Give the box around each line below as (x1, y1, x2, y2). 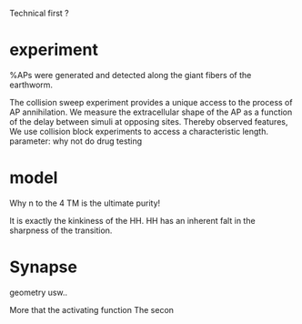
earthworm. (9, 79, 53, 90)
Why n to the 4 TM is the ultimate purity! (9, 197, 161, 208)
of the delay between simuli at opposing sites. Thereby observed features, (9, 116, 288, 127)
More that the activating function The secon (9, 304, 175, 315)
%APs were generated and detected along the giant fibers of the (9, 69, 252, 80)
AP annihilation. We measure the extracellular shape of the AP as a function (9, 106, 293, 117)
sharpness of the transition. (9, 225, 113, 236)
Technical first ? (9, 8, 70, 18)
